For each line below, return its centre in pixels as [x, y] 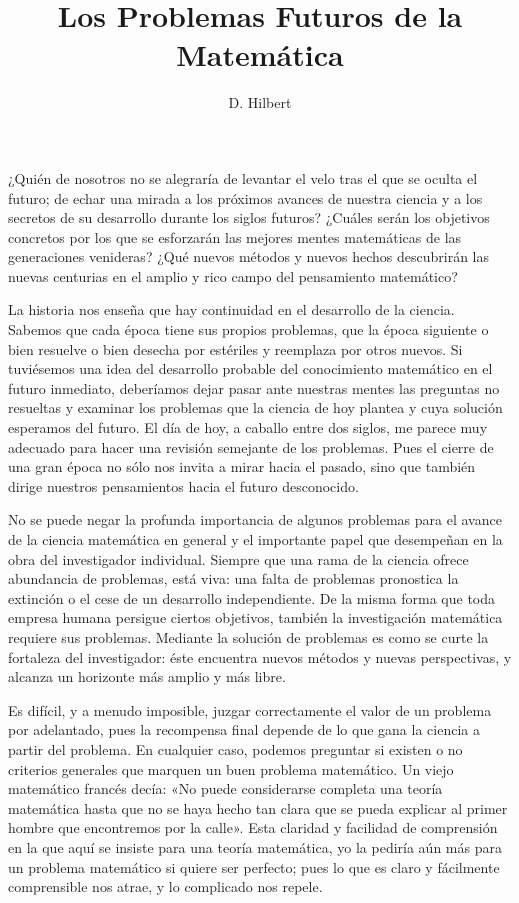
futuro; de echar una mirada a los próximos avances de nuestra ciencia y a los [245, 197]
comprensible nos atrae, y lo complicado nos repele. [165, 886]
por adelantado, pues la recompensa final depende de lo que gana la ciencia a [244, 729]
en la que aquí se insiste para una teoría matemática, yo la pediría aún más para [255, 846]
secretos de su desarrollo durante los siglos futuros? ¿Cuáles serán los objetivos [249, 217]
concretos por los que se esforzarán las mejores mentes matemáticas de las [235, 236]
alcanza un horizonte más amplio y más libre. [147, 676]
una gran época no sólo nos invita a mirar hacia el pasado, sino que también [242, 466]
